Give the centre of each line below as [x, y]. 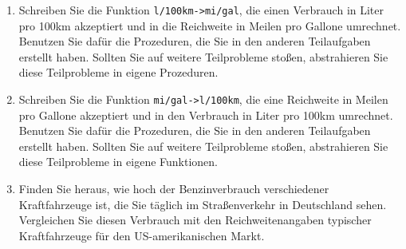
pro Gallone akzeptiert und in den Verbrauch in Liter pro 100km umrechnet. [206, 115]
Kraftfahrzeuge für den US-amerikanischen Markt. [142, 235]
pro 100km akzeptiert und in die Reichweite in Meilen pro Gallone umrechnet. [210, 25]
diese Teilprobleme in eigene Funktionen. [118, 162]
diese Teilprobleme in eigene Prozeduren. [118, 72]
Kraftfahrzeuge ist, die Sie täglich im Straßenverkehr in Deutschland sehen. [203, 204]
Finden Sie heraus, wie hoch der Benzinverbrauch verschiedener [174, 189]
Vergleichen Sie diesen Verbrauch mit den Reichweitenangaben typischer [195, 220]
